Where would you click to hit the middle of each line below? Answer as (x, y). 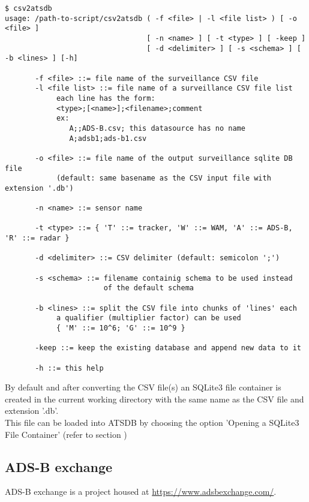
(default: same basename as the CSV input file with (163, 178)
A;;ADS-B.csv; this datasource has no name (157, 128)
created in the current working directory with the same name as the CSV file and (154, 399)
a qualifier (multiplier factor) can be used (148, 318)
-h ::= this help (69, 368)
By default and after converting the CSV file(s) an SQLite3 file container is (143, 387)
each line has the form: (106, 98)
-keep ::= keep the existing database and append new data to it (168, 348)
